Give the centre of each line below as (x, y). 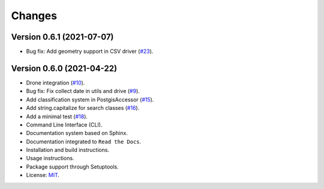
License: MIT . (43, 175)
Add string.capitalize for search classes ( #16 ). (83, 108)
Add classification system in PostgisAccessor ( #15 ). (90, 100)
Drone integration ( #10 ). (55, 82)
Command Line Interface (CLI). (64, 124)
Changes (34, 16)
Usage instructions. (50, 158)
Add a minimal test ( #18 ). (57, 116)
